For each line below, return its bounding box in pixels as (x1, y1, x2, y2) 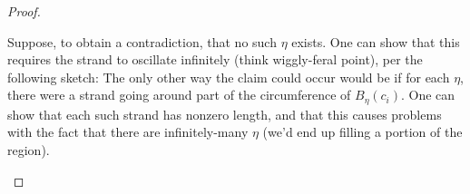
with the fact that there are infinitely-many (7, 122, 249, 141)
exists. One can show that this (291, 32, 460, 51)
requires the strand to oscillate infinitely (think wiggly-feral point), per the (7, 50, 423, 69)
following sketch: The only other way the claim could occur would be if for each (7, 67, 450, 86)
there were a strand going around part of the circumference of (7, 85, 351, 104)
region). (7, 141, 50, 160)
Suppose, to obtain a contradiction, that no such (7, 32, 277, 51)
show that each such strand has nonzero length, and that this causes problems (7, 104, 442, 123)
